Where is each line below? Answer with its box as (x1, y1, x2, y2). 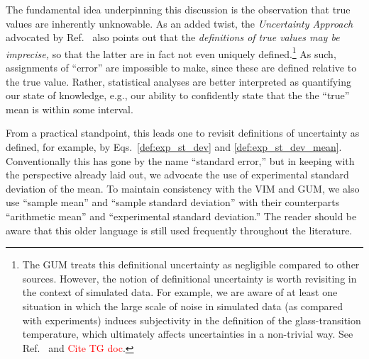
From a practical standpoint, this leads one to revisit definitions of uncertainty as (6, 125, 360, 140)
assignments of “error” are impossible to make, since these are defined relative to (6, 60, 357, 75)
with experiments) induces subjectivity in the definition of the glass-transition (22, 312, 361, 327)
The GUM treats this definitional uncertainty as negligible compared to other (22, 257, 360, 272)
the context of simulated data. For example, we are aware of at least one (22, 285, 338, 300)
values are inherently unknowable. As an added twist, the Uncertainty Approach (6, 16, 353, 30)
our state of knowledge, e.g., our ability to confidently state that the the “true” (6, 88, 350, 103)
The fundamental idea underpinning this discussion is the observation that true (6, 2, 351, 16)
